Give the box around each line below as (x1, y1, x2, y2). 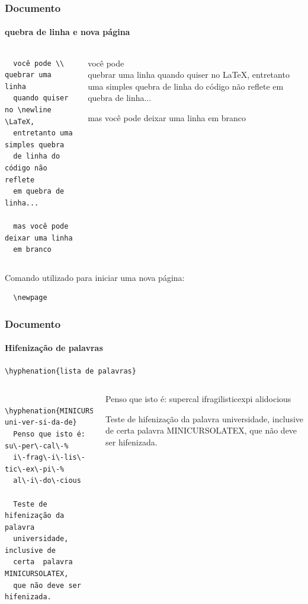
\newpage (13, 293, 47, 302)
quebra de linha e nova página (5, 26, 130, 38)
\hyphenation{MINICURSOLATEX (5, 406, 120, 415)
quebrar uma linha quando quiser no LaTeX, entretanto (88, 68, 290, 81)
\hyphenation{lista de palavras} (5, 366, 136, 375)
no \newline (5, 106, 52, 115)
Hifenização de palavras (5, 341, 103, 354)
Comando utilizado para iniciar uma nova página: (5, 271, 185, 283)
